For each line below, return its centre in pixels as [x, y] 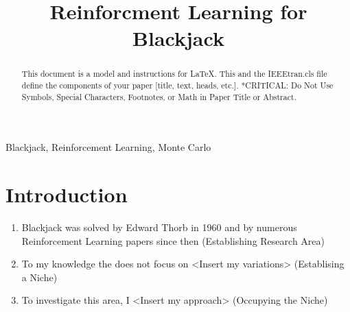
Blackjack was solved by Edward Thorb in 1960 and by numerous [159, 227]
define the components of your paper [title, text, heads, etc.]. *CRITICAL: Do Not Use [177, 85]
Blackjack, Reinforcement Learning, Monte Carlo [108, 147]
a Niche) [39, 277]
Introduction [67, 194]
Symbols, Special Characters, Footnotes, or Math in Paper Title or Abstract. [159, 96]
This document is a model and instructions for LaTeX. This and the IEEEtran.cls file [174, 74]
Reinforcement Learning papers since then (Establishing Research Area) [173, 240]
